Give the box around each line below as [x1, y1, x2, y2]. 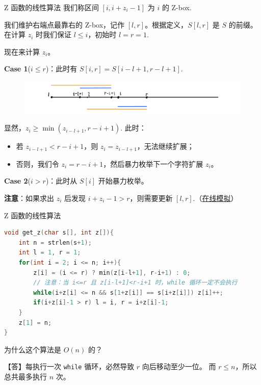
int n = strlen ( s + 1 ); [18, 239, 92, 246]
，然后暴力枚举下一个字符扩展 [103, 158, 203, 169]
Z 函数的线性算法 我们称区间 [4, 2, 99, 12]
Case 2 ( [4, 175, 31, 186]
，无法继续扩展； [137, 141, 194, 151]
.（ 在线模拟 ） [193, 192, 238, 203]
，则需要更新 [129, 192, 173, 203]
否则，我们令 [16, 158, 59, 169]
